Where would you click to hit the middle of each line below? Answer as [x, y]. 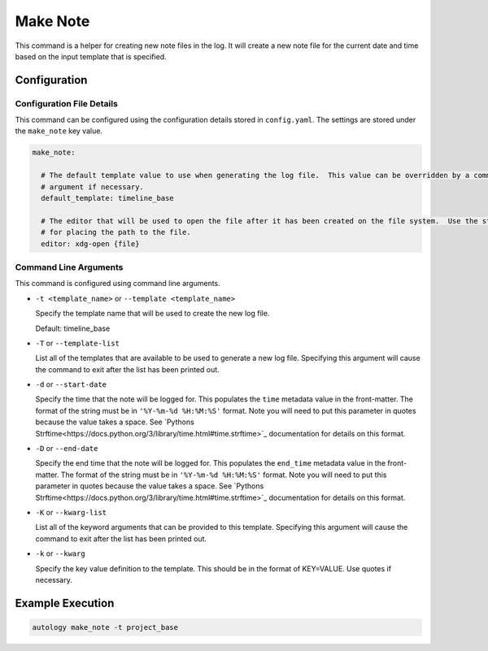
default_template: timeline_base [107, 198]
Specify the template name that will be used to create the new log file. [152, 314]
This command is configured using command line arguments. [118, 284]
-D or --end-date [67, 449]
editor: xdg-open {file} [90, 243]
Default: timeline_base [73, 328]
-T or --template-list [77, 343]
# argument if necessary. [92, 187]
